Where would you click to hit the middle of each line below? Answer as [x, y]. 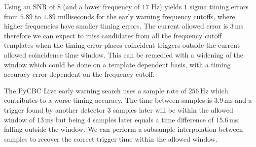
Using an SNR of [30, 6]
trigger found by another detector [55, 109]
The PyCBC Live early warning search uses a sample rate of [95, 90]
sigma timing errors [219, 6]
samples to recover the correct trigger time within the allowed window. [111, 138]
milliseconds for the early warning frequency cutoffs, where [146, 16]
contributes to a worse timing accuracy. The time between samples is [108, 100]
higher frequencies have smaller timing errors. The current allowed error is [116, 26]
